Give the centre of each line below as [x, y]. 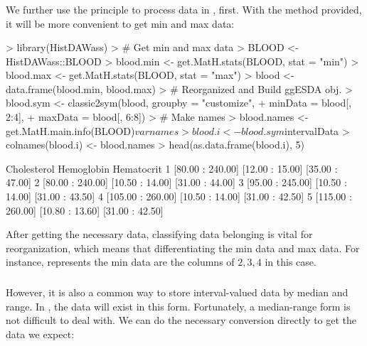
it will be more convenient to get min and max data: [120, 23]
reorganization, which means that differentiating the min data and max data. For [183, 248]
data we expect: [40, 334]
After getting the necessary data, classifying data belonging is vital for [159, 234]
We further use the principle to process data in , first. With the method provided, [184, 9]
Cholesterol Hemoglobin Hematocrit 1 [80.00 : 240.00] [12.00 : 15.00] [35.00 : [172, 168]
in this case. [291, 262]
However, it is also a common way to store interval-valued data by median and [177, 292]
